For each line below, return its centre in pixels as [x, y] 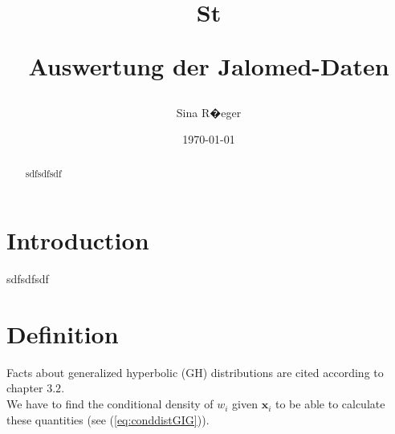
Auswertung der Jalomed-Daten [209, 66]
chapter [25, 388]
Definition [63, 333]
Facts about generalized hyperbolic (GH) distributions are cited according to [195, 372]
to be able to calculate [330, 404]
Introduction [78, 240]
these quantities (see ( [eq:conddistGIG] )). [108, 419]
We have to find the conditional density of [110, 404]
